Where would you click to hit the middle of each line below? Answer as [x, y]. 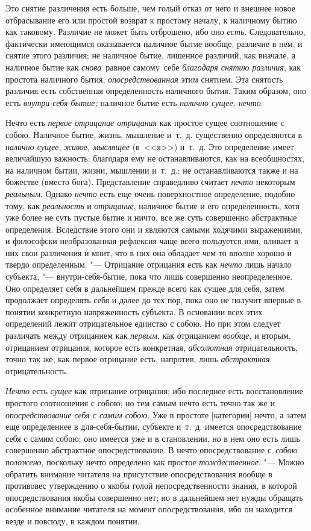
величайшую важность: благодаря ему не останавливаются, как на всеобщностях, [155, 158]
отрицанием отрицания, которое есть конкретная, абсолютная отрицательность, [152, 347]
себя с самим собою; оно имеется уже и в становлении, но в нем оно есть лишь [153, 438]
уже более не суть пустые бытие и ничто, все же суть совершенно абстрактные [151, 217]
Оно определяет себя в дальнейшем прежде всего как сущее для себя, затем [145, 288]
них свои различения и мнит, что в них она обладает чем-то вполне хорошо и [149, 252]
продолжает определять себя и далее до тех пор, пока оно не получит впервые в [153, 300]
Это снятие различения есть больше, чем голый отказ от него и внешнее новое [150, 8]
